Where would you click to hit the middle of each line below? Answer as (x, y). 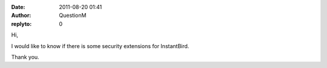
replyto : (21, 23)
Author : (21, 16)
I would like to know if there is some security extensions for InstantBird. (100, 46)
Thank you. (25, 57)
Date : (18, 7)
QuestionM (73, 16)
